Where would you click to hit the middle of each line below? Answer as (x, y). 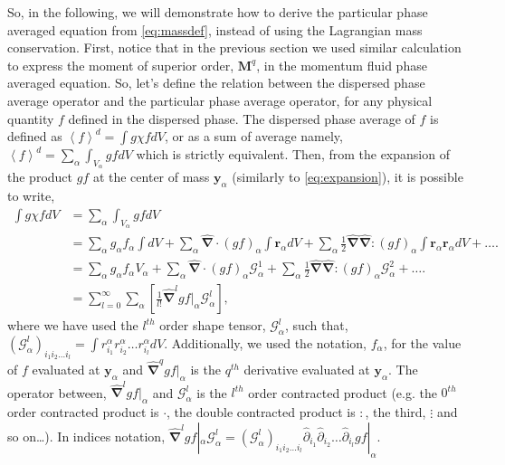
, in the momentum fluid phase (342, 65)
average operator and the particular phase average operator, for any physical (220, 100)
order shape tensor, (213, 325)
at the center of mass (151, 177)
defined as (35, 136)
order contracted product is (83, 412)
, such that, (316, 325)
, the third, (395, 412)
